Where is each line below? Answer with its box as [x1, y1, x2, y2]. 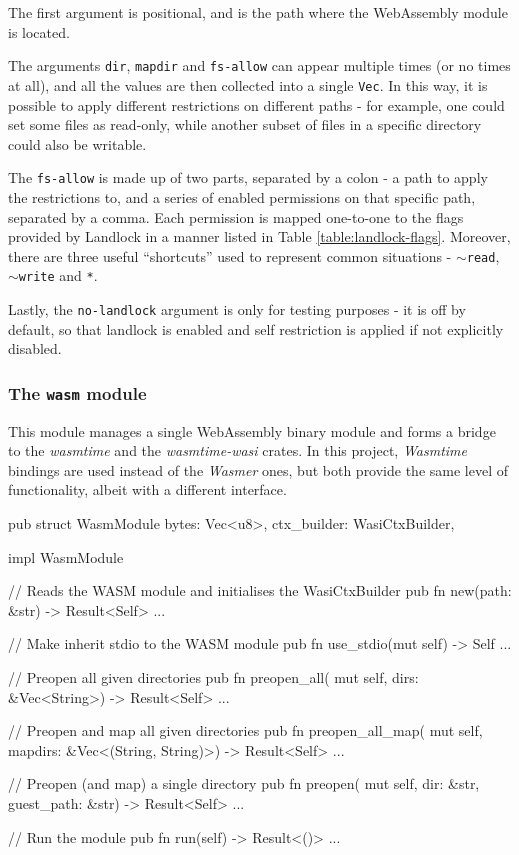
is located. [8, 21, 70, 42]
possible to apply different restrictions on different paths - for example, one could [8, 94, 505, 115]
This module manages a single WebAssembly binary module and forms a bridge [8, 420, 496, 441]
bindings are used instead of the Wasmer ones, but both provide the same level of [8, 459, 509, 480]
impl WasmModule [8, 546, 124, 567]
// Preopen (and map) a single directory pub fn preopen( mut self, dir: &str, [8, 773, 480, 794]
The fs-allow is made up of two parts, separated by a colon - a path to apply [8, 167, 488, 188]
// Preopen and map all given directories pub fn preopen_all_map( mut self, [8, 720, 483, 741]
